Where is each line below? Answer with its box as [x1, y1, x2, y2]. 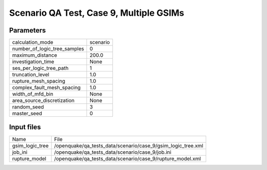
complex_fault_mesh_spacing [12, 84, 81, 91]
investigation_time [12, 58, 54, 65]
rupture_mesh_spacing [12, 78, 65, 85]
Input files [9, 123, 42, 132]
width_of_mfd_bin [12, 91, 54, 98]
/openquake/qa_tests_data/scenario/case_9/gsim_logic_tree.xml [54, 142, 204, 149]
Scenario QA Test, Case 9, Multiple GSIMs [9, 7, 184, 18]
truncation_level [12, 71, 49, 78]
